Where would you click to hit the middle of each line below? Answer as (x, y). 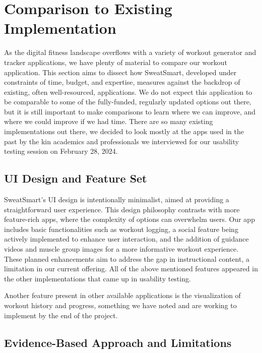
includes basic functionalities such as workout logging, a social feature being (121, 229)
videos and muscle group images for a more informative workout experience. (121, 249)
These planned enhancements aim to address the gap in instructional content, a (127, 258)
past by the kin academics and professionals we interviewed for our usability (122, 141)
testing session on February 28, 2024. (61, 151)
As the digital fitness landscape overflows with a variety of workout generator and (130, 52)
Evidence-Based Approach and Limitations (118, 342)
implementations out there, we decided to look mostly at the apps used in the (124, 131)
